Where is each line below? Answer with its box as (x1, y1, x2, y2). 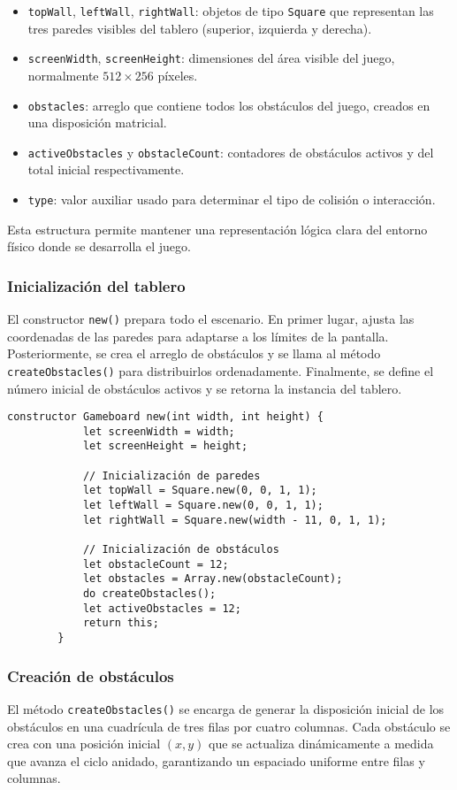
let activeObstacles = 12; (82, 602, 241, 615)
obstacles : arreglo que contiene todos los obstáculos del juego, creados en (27, 96, 430, 114)
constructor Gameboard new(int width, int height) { (7, 410, 324, 424)
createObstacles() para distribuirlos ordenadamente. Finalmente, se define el (7, 361, 434, 380)
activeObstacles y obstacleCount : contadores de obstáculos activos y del (27, 142, 434, 161)
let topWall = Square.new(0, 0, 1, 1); (82, 484, 317, 497)
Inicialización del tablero (7, 274, 186, 296)
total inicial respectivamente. (27, 160, 185, 179)
